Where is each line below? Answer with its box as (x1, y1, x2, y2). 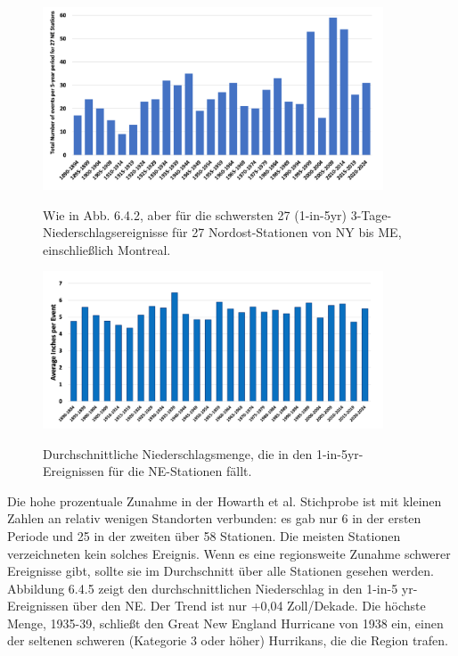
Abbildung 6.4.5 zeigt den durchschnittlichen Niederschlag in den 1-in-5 (7, 578, 398, 597)
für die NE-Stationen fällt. (108, 462, 252, 480)
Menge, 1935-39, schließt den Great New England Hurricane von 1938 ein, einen (7, 613, 444, 632)
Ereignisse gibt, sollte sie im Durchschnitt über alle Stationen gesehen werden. (7, 562, 434, 580)
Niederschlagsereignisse (43, 223, 168, 242)
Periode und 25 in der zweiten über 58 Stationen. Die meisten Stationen (7, 526, 401, 545)
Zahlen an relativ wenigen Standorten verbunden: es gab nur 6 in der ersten (7, 509, 421, 528)
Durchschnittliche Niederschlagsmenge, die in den (43, 444, 313, 463)
